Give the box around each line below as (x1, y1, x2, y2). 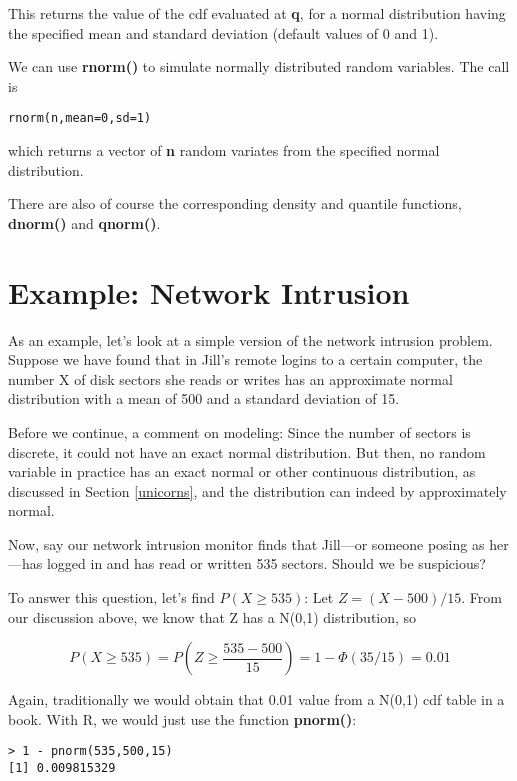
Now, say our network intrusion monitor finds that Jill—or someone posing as (8, 533, 485, 554)
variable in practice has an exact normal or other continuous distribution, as (8, 461, 476, 482)
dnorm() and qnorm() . (8, 212, 161, 233)
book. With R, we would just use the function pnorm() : (8, 708, 357, 729)
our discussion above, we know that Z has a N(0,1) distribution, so (8, 606, 417, 627)
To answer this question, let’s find (8, 587, 215, 608)
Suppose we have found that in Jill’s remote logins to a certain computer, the (8, 349, 483, 370)
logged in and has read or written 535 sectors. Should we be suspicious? (46, 553, 486, 574)
